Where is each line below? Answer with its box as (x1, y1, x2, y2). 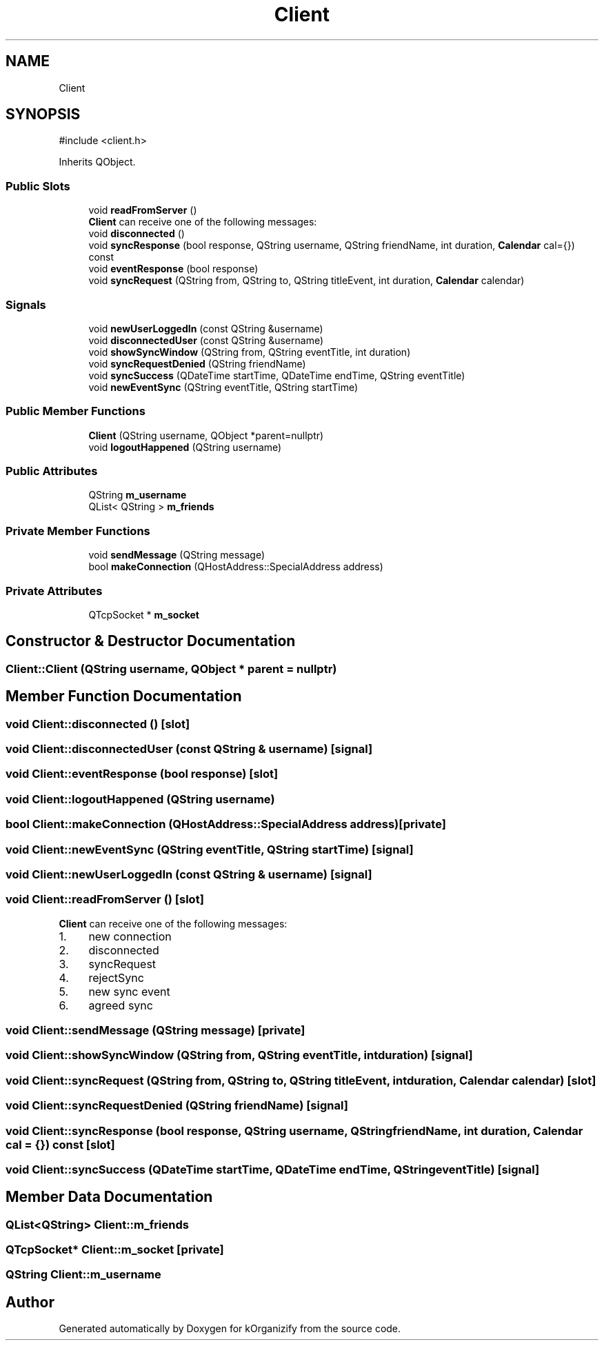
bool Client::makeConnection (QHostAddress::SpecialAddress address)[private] (6, 817, 446, 832)
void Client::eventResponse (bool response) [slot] (6, 767, 279, 781)
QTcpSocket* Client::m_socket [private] (6, 1243, 224, 1257)
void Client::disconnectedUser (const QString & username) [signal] (6, 742, 373, 756)
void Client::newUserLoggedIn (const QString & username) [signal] (6, 867, 372, 881)
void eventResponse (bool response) (88, 263, 259, 275)
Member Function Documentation (6, 687, 242, 705)
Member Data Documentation (6, 1188, 213, 1206)
